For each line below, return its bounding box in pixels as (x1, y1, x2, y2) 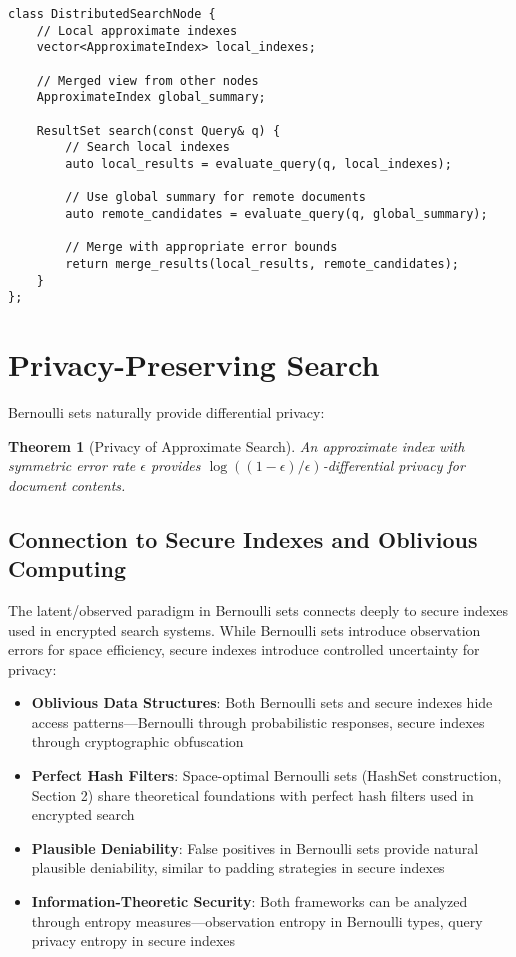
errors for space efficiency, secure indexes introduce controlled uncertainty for (8, 639, 480, 660)
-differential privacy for (322, 455, 465, 476)
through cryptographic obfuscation (31, 731, 244, 752)
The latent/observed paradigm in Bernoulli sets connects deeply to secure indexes (8, 599, 509, 620)
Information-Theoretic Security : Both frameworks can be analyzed (31, 891, 468, 912)
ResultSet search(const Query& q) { (36, 123, 281, 138)
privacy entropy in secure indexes (31, 930, 236, 951)
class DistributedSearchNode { (8, 7, 216, 21)
